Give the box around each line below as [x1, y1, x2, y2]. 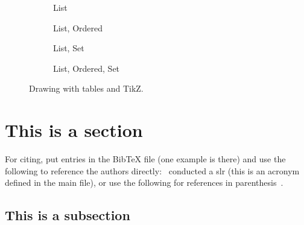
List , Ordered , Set [53, 62, 120, 74]
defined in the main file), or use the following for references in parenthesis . [5, 176, 283, 189]
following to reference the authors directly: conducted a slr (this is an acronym [5, 164, 300, 177]
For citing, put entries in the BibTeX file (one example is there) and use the [5, 153, 286, 165]
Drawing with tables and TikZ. [29, 82, 144, 95]
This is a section [5, 118, 143, 142]
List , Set [53, 42, 84, 54]
